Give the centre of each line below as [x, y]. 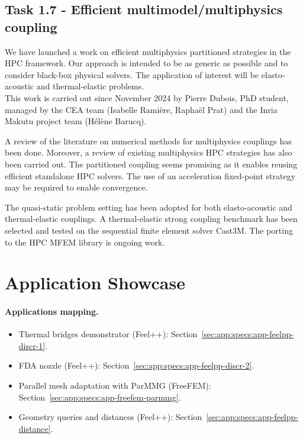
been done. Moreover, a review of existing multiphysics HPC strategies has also [149, 152]
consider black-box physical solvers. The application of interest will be [132, 74]
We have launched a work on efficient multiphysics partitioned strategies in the [148, 51]
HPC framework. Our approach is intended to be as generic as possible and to [146, 63]
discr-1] [32, 345]
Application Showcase [95, 283]
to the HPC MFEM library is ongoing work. [85, 242]
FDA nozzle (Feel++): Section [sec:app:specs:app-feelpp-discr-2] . [136, 365]
